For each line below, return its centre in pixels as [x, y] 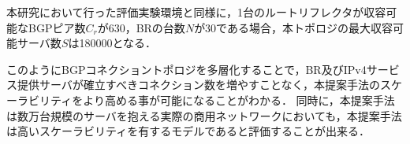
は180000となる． [112, 43]
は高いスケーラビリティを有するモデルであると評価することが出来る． [188, 131]
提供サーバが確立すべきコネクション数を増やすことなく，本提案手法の [199, 85]
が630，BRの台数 [141, 27]
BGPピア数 [57, 27]
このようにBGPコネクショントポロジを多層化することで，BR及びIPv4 [186, 69]
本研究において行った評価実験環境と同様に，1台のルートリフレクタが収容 [196, 12]
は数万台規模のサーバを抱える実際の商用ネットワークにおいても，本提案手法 [204, 115]
